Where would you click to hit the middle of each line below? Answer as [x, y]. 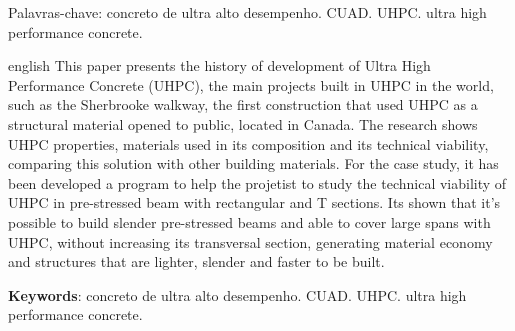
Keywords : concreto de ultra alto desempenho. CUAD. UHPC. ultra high [237, 294]
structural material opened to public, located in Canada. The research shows [243, 123]
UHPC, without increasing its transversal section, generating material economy [250, 241]
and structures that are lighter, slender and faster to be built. [196, 261]
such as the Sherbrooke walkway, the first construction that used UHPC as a [243, 104]
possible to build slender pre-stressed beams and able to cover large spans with [249, 221]
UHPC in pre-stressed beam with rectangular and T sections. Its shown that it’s [254, 202]
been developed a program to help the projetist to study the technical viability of [257, 182]
